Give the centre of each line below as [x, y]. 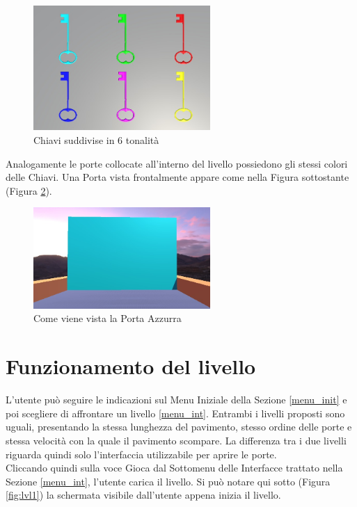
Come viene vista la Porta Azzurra [108, 318]
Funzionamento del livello [131, 366]
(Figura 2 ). [29, 190]
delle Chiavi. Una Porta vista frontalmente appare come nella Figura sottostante [177, 177]
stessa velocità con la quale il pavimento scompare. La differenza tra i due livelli [176, 440]
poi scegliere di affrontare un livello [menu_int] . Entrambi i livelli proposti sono [175, 413]
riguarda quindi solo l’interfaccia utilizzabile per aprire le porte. [141, 454]
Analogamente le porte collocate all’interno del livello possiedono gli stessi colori [177, 163]
